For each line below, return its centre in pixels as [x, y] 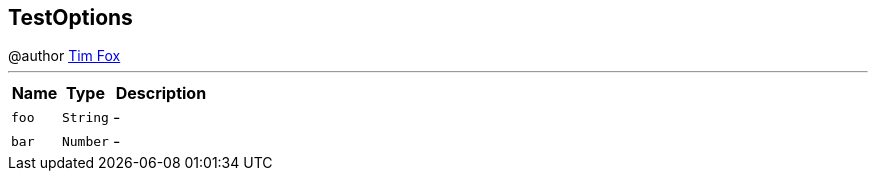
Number [85, 141]
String [85, 117]
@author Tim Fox [64, 56]
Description [161, 93]
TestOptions [70, 17]
